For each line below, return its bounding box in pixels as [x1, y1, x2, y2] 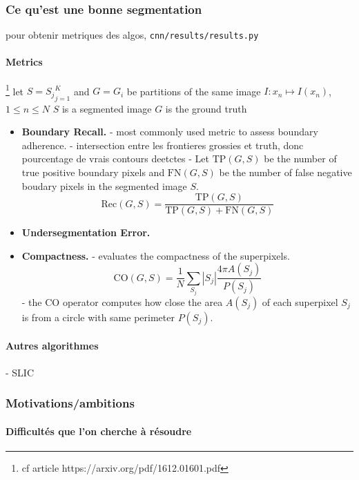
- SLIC [6, 365, 35, 379]
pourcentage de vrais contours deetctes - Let [21, 151, 209, 166]
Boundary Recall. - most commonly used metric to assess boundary [21, 124, 318, 139]
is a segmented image [61, 101, 152, 115]
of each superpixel [262, 294, 338, 309]
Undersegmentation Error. [21, 225, 151, 240]
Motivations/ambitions [6, 394, 135, 412]
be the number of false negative [219, 164, 352, 179]
